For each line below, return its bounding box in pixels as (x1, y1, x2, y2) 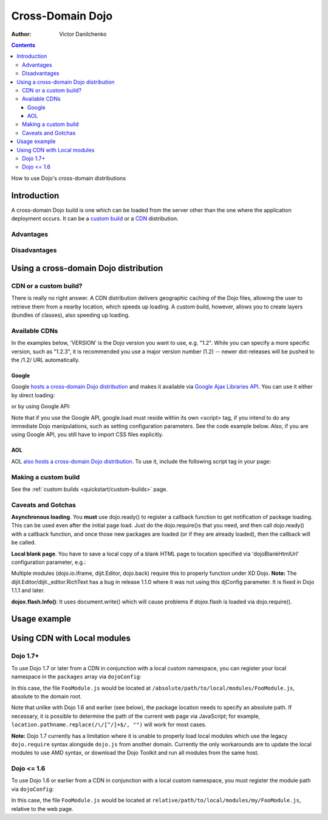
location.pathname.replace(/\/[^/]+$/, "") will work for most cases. (11, 721, 207, 728)
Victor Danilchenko (59, 30, 107, 38)
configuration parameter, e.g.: (11, 558, 86, 566)
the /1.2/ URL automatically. (11, 356, 80, 364)
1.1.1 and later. (11, 587, 45, 594)
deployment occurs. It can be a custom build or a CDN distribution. (11, 215, 179, 222)
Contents (11, 41, 36, 49)
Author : (11, 30, 32, 38)
